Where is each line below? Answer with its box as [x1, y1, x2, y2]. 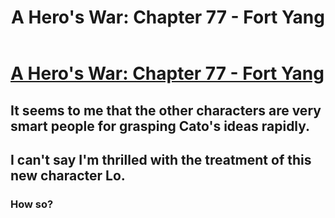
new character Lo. [10, 167, 126, 184]
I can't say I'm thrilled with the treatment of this [10, 151, 312, 168]
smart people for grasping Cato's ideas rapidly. [10, 117, 311, 135]
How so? [10, 197, 54, 211]
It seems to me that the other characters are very [10, 102, 322, 119]
